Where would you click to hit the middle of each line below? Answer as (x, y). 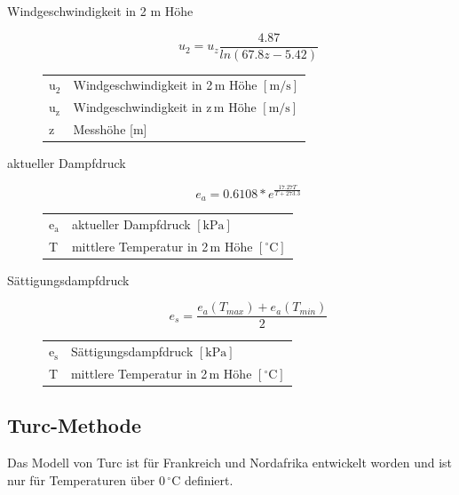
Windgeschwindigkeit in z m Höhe (165, 107)
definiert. (209, 479)
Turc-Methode (74, 425)
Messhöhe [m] (110, 129)
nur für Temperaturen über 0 (86, 479)
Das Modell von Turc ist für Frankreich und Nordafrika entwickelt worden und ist (230, 463)
